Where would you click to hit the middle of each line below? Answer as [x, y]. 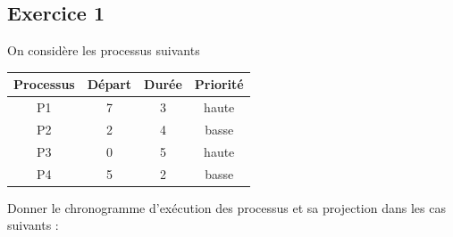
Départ [109, 84]
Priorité [219, 84]
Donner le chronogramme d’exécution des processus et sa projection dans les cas [226, 207]
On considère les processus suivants [104, 50]
